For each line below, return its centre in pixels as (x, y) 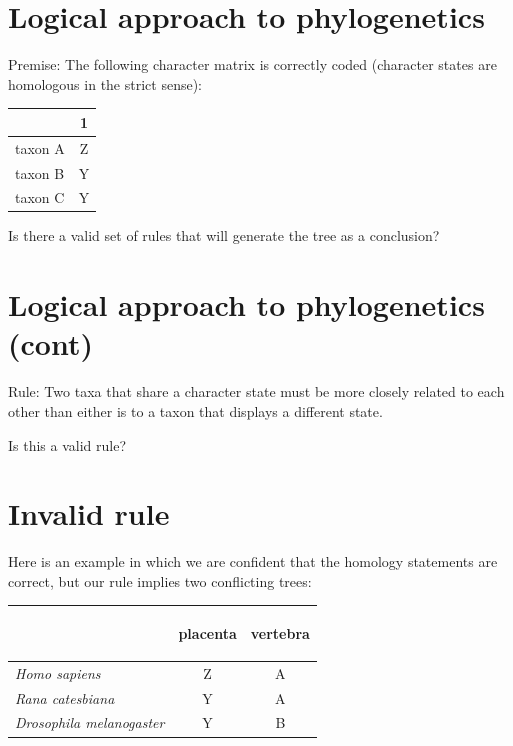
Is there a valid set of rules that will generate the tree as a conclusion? (224, 235)
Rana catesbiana (65, 697)
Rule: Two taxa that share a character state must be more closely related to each (256, 391)
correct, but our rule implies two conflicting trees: (160, 580)
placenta (207, 632)
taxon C (40, 197)
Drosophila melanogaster (90, 722)
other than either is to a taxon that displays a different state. (195, 410)
